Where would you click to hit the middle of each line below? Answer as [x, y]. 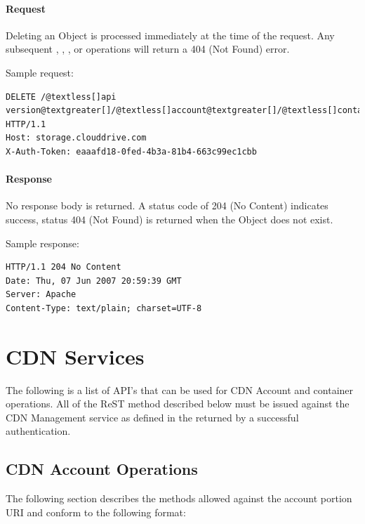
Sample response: [42, 243]
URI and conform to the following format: [96, 512]
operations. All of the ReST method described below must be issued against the [178, 404]
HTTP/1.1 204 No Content [64, 267]
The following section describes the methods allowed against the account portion [179, 498]
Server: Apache [41, 295]
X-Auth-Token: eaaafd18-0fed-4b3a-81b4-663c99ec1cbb [131, 151]
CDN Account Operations [102, 469]
